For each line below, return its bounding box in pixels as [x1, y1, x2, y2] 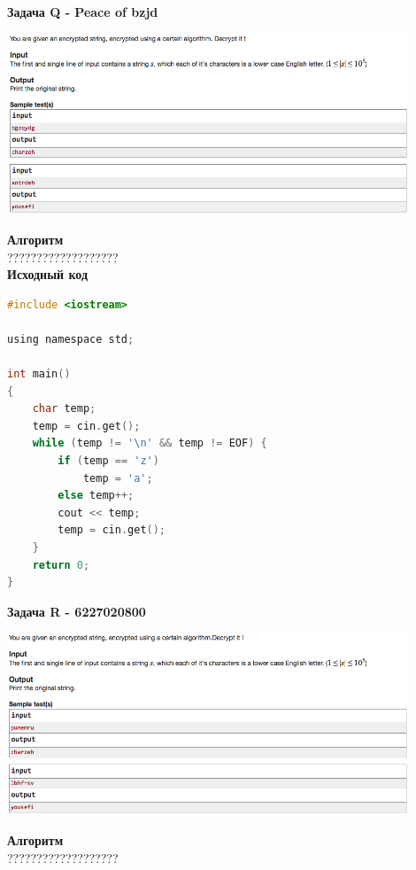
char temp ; [32, 402, 96, 416]
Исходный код [7, 265, 89, 284]
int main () [7, 368, 71, 381]
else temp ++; [58, 489, 135, 502]
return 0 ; [32, 558, 90, 571]
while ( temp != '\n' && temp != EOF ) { [32, 437, 267, 450]
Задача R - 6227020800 [7, 602, 146, 620]
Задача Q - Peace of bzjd [7, 3, 158, 20]
